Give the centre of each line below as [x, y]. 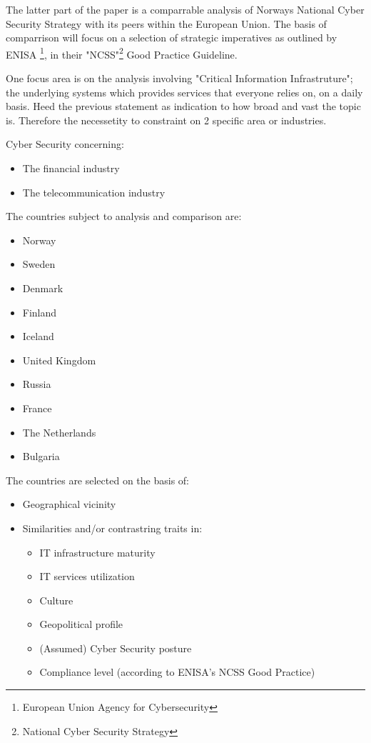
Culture [56, 600]
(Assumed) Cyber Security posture [116, 648]
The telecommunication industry [94, 192]
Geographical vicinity [69, 504]
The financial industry [71, 168]
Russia [37, 384]
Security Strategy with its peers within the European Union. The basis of [166, 23]
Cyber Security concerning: [65, 144]
